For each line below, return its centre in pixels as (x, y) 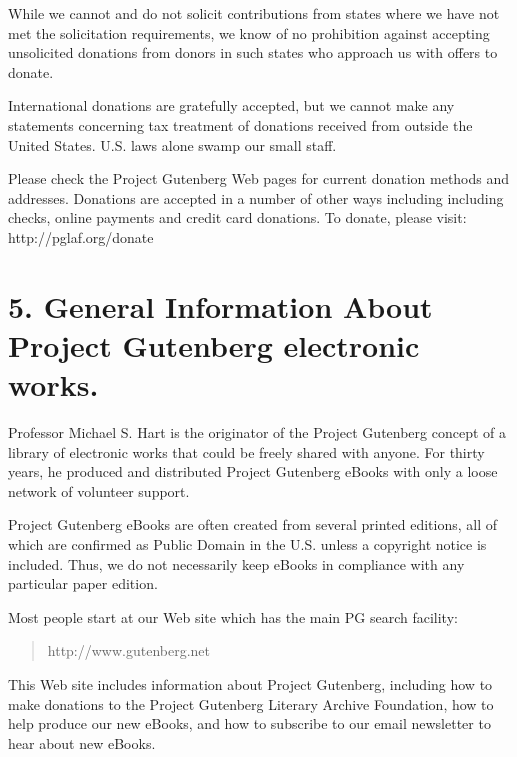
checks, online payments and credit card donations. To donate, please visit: (237, 217)
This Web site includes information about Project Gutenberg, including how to (250, 683)
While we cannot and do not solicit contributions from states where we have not (254, 13)
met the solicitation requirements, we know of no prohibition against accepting (249, 32)
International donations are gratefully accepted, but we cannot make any (231, 105)
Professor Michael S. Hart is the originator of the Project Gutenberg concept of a (257, 432)
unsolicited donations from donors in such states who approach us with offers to (253, 52)
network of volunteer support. (99, 490)
